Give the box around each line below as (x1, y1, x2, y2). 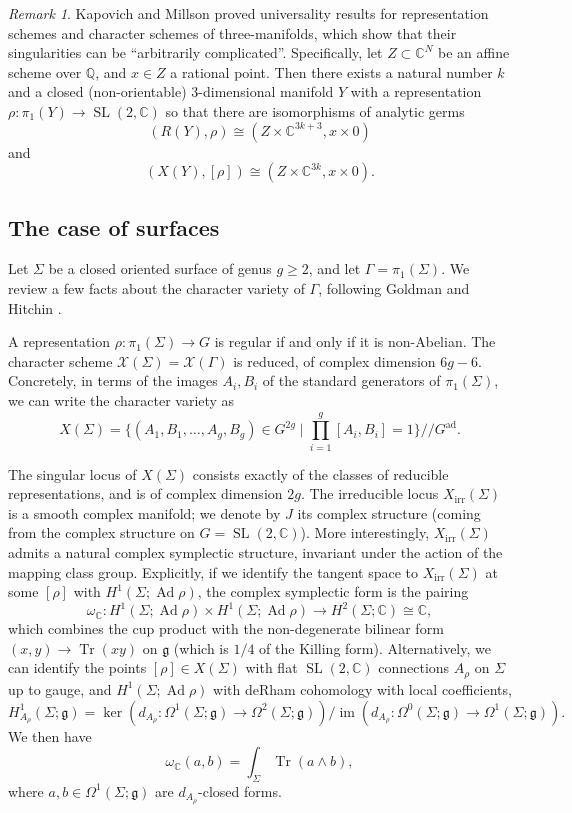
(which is (173, 637, 229, 658)
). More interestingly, (300, 522, 430, 543)
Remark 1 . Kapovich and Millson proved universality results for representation (8, 3, 489, 23)
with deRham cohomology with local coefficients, (213, 678, 512, 699)
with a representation (350, 81, 482, 102)
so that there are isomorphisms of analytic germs (165, 100, 465, 121)
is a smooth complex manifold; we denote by (8, 502, 281, 523)
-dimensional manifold (198, 81, 334, 102)
